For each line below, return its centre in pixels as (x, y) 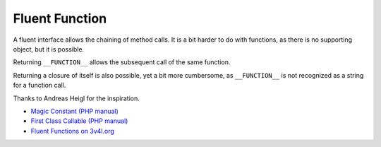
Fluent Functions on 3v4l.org (72, 131)
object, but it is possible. (49, 49)
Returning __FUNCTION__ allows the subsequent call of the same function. (122, 62)
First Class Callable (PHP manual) (79, 121)
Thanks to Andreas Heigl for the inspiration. (77, 98)
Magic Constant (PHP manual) (75, 111)
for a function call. (40, 86)
